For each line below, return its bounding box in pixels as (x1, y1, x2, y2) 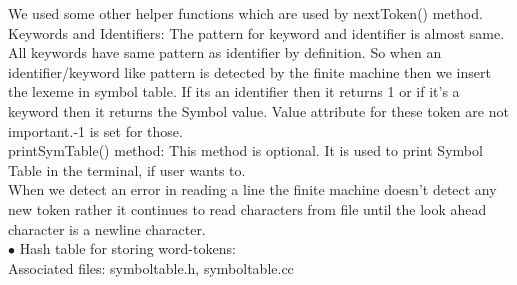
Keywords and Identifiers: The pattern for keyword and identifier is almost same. (8, 22, 505, 43)
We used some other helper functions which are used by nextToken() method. (8, 3, 483, 23)
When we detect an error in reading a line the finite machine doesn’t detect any (8, 179, 497, 200)
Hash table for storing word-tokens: (19, 238, 236, 259)
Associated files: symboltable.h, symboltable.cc (8, 257, 294, 278)
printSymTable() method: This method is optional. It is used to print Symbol (8, 140, 483, 161)
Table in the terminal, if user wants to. (8, 159, 246, 180)
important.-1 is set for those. (8, 120, 183, 141)
